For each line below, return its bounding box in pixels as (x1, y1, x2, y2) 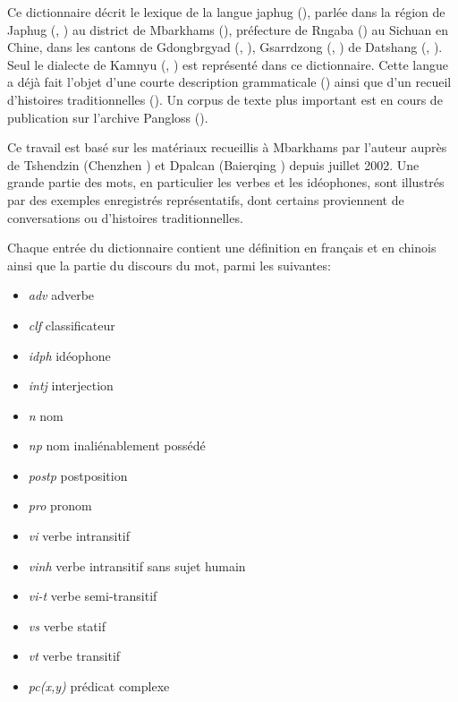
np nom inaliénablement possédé (28, 436, 206, 455)
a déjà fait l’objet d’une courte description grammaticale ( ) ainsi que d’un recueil (7, 73, 452, 91)
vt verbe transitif (28, 646, 121, 665)
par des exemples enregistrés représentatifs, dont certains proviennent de (7, 190, 404, 209)
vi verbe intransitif (28, 526, 130, 545)
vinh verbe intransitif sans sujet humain (28, 556, 246, 575)
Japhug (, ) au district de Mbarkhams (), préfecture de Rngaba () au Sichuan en (7, 20, 449, 39)
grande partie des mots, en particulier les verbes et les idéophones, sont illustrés (7, 173, 445, 192)
